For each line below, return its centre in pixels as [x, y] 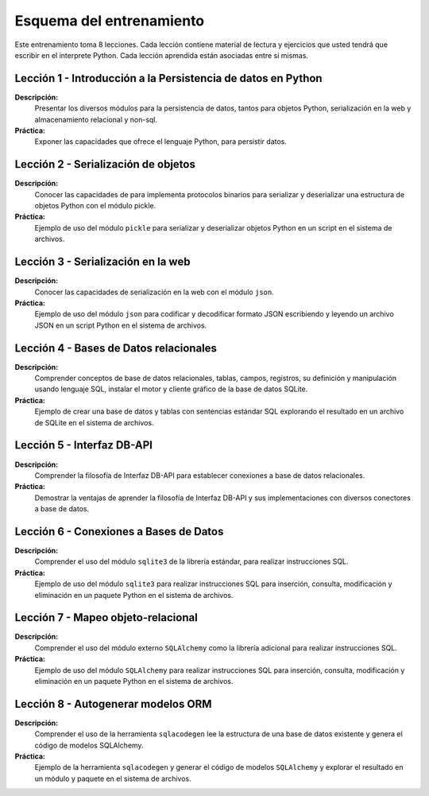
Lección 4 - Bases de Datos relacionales [116, 348]
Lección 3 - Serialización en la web [102, 262]
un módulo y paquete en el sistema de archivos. [113, 779]
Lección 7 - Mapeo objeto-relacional [106, 617]
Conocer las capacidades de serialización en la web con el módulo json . [154, 292]
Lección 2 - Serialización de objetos [105, 164]
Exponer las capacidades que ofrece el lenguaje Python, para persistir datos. [161, 142]
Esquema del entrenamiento [110, 21]
